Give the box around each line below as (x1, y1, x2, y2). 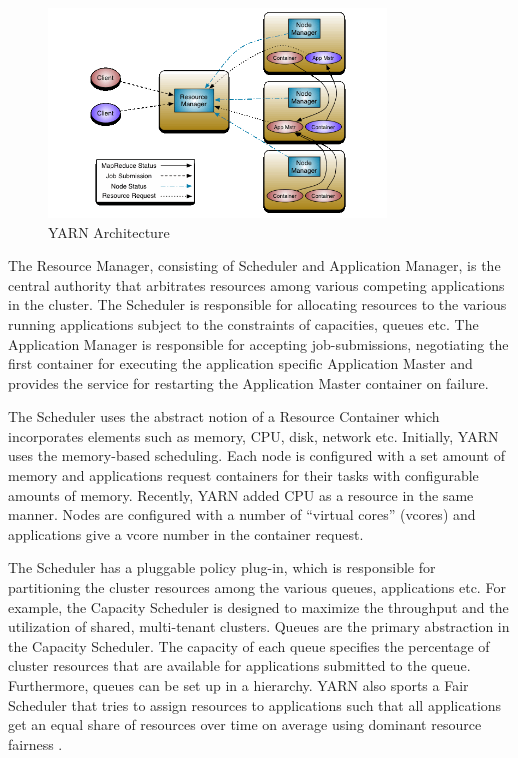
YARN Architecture (48, 221, 170, 242)
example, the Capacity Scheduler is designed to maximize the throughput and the (8, 596, 509, 617)
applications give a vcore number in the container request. (8, 523, 364, 544)
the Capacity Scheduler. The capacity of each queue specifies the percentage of (8, 635, 490, 656)
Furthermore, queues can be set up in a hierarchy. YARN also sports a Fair (8, 675, 469, 695)
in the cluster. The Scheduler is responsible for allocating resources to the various (8, 294, 507, 315)
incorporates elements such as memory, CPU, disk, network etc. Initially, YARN (8, 425, 499, 446)
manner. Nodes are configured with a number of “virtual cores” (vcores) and (8, 504, 476, 525)
